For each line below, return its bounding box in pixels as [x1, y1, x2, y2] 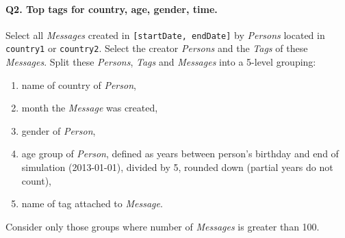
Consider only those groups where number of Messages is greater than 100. [5, 219, 320, 233]
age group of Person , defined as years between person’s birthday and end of [21, 146, 339, 161]
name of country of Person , [21, 77, 136, 92]
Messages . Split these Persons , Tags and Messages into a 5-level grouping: [5, 55, 316, 69]
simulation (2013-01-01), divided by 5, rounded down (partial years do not [21, 160, 333, 174]
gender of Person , [21, 123, 96, 137]
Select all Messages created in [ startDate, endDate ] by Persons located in [5, 27, 325, 42]
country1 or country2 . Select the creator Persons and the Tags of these [5, 41, 308, 55]
